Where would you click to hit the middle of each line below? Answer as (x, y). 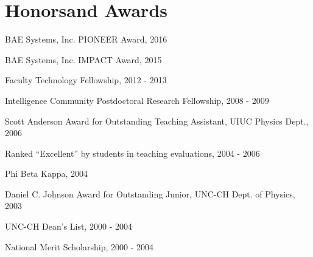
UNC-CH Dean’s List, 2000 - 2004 (69, 226)
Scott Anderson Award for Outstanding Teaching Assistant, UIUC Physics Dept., (157, 121)
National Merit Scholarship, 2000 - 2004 (79, 246)
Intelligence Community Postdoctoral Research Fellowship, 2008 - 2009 (137, 100)
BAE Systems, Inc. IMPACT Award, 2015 (83, 59)
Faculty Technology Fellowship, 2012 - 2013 (86, 80)
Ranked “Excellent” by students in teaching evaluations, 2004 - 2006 (132, 153)
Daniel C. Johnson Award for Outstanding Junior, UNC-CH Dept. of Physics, (150, 194)
